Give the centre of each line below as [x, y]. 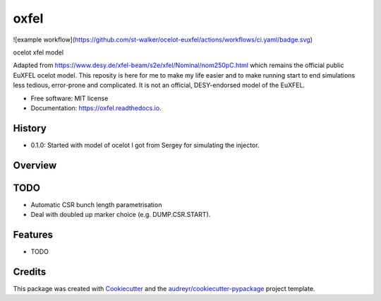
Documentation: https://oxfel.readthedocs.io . [96, 108]
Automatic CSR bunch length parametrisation [96, 204]
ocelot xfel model [38, 52]
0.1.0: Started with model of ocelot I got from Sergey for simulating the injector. [145, 145]
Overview [35, 165]
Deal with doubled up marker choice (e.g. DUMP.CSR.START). [121, 215]
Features [33, 234]
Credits [30, 272]
